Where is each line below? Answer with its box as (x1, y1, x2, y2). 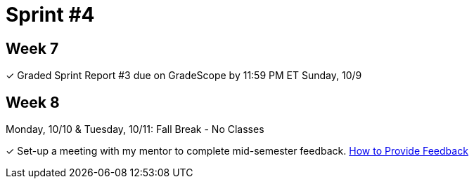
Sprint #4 (6, 3, 95, 27)
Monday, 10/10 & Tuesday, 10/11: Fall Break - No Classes (6, 123, 264, 136)
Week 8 (6, 93, 60, 111)
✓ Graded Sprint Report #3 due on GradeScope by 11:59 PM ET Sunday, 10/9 (6, 69, 362, 82)
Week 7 (6, 39, 59, 57)
